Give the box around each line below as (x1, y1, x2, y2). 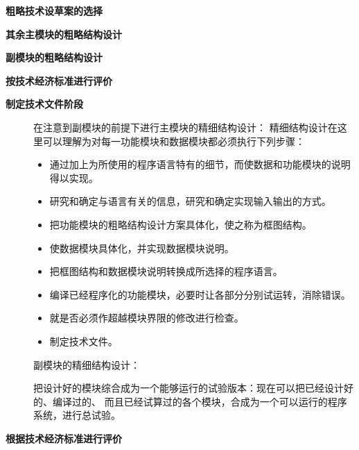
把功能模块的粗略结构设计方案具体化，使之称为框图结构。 (49, 217, 312, 231)
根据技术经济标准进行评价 (6, 431, 122, 445)
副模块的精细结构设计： (33, 357, 140, 372)
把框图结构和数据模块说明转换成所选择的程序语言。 (49, 264, 283, 278)
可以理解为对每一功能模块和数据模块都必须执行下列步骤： (42, 133, 305, 148)
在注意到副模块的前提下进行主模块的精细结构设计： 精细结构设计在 (33, 119, 338, 134)
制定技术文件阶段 (6, 97, 83, 111)
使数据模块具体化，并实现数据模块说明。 (49, 240, 234, 255)
